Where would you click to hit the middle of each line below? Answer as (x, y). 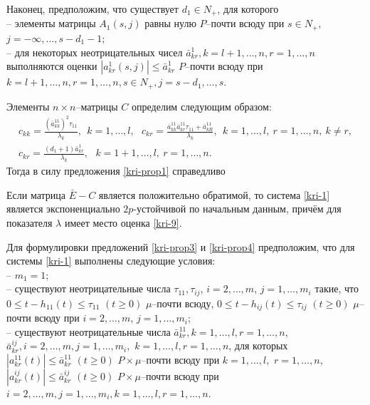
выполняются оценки (52, 66)
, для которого (248, 9)
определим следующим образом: (202, 106)
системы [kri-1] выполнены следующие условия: (111, 261)
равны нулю (170, 23)
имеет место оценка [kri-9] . (123, 222)
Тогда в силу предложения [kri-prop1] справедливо (116, 171)
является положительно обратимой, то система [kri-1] (214, 194)
